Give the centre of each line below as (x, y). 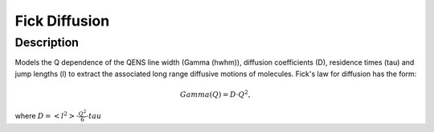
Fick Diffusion (62, 21)
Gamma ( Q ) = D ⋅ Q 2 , (215, 94)
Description (47, 42)
